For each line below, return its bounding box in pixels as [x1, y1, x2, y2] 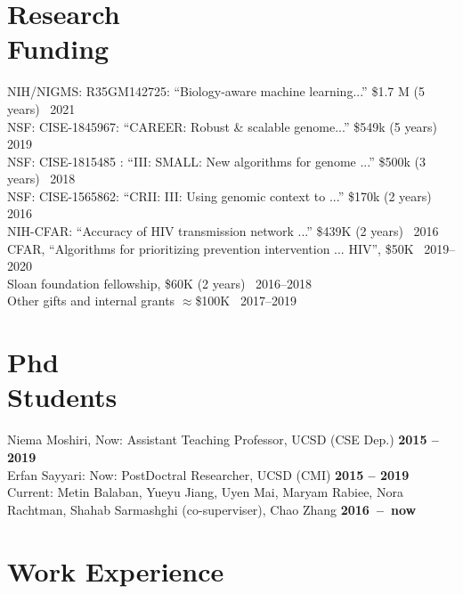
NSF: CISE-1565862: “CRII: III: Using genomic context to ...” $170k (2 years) [7, 186, 432, 205]
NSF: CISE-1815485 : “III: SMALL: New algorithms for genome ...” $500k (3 [7, 151, 426, 170]
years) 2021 [7, 99, 76, 118]
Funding [7, 30, 110, 67]
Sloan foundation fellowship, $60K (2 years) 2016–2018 [7, 273, 313, 292]
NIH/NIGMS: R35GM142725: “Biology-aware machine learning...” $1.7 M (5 [7, 82, 425, 101]
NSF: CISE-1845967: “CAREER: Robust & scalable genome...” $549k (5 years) [7, 117, 438, 135]
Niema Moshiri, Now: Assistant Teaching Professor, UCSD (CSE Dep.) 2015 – [7, 430, 439, 449]
